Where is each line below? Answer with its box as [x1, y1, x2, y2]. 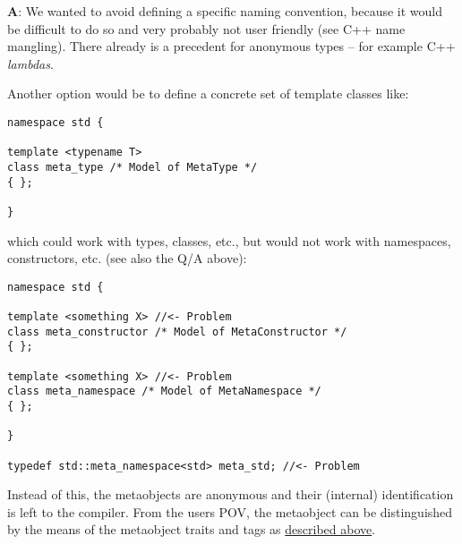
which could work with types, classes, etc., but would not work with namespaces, [7, 231, 451, 250]
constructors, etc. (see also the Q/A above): [7, 249, 247, 268]
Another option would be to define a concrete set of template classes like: [7, 84, 409, 103]
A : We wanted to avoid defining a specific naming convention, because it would [7, 2, 443, 20]
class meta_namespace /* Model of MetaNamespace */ [7, 385, 321, 398]
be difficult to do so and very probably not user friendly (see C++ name [7, 19, 406, 38]
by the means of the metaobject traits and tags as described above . [7, 520, 376, 539]
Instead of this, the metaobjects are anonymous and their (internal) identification [7, 485, 454, 504]
